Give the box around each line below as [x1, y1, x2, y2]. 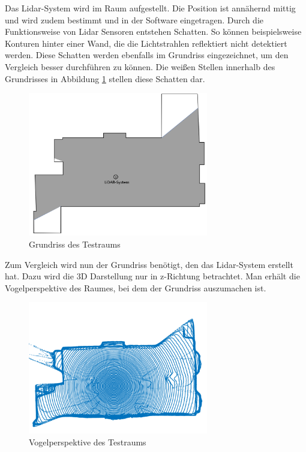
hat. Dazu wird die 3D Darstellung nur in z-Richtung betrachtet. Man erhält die [5, 270, 300, 282]
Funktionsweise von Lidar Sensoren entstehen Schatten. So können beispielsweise [5, 25, 302, 38]
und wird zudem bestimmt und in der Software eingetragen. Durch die [5, 13, 263, 26]
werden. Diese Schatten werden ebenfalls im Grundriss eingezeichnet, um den [5, 49, 289, 61]
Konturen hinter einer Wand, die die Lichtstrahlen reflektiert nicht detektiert [5, 37, 287, 49]
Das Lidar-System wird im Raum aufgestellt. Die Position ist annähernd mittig [5, 2, 296, 14]
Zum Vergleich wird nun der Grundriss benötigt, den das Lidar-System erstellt [5, 258, 293, 270]
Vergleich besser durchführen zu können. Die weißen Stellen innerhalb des [5, 60, 275, 73]
